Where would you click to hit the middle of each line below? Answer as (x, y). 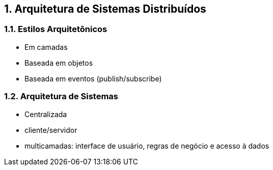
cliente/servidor (51, 130)
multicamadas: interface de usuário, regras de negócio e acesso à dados (147, 146)
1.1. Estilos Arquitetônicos (56, 29)
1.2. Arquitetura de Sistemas (61, 96)
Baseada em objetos (59, 63)
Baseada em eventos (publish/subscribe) (93, 78)
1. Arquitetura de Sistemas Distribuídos (105, 9)
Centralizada (46, 114)
